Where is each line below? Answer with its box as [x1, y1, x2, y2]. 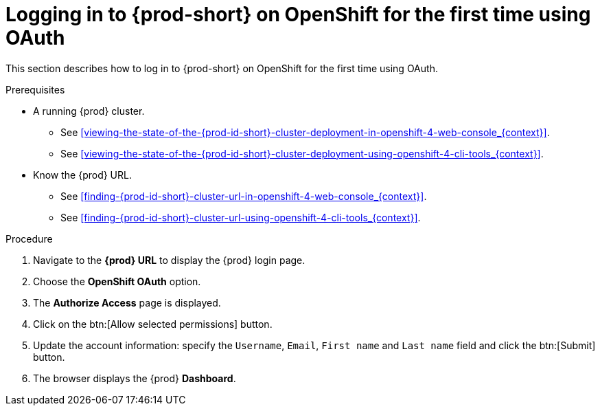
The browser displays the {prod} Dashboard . [33, 372, 236, 384]
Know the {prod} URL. [33, 168, 132, 181]
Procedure [5, 232, 53, 245]
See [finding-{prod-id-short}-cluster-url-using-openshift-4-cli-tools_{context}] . [60, 211, 421, 223]
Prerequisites [5, 83, 65, 96]
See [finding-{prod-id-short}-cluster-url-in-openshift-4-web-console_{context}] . [60, 190, 427, 202]
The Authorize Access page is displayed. [33, 296, 221, 309]
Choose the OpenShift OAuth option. [33, 275, 201, 287]
